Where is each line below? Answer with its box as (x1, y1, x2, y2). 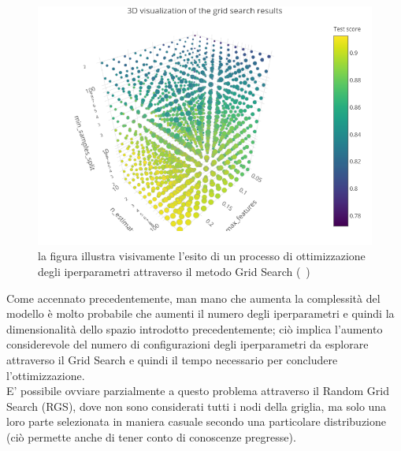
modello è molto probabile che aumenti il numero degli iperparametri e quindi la (6, 305, 395, 322)
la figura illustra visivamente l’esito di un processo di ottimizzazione (38, 248, 366, 264)
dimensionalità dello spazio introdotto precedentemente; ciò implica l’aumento (6, 320, 383, 337)
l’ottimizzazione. (6, 367, 85, 383)
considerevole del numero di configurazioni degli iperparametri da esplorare (6, 336, 369, 352)
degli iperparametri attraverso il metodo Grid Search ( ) (38, 263, 310, 280)
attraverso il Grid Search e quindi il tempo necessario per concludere (6, 352, 338, 367)
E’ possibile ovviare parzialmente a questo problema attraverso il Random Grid (6, 382, 389, 399)
